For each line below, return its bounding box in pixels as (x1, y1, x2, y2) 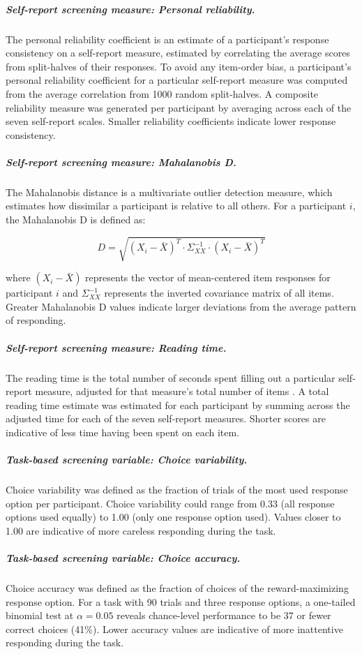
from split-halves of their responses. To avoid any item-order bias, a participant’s (6, 59, 352, 73)
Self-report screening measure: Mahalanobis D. (6, 154, 236, 169)
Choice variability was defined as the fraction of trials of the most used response (6, 482, 348, 497)
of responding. (6, 313, 66, 327)
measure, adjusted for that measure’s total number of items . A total (35, 384, 329, 399)
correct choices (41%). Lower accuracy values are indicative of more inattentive (6, 621, 343, 636)
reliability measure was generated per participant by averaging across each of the (6, 100, 352, 114)
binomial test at (6, 608, 74, 623)
